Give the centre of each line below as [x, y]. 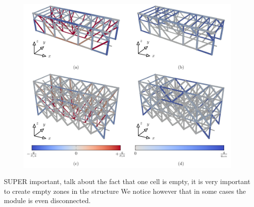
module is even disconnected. [47, 200]
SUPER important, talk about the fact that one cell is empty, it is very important [127, 181]
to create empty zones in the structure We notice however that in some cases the [125, 191]
